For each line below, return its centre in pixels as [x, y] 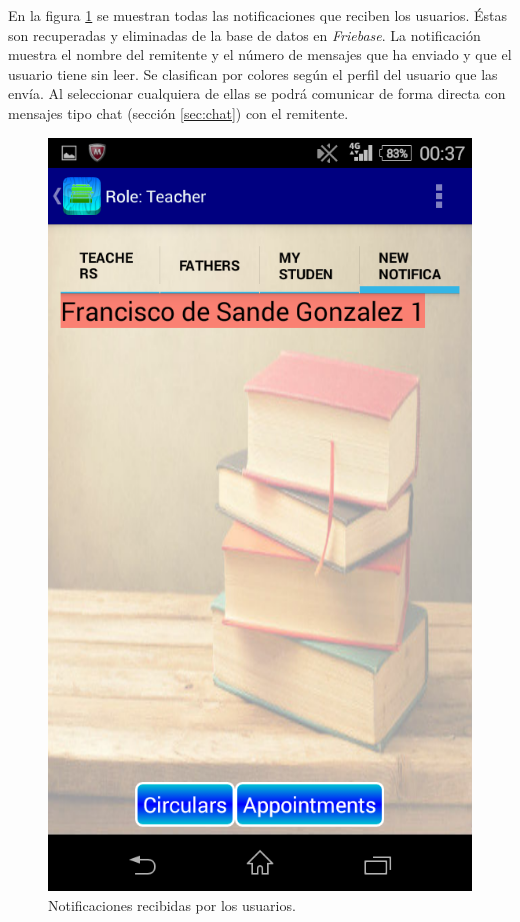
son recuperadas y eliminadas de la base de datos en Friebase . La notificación [244, 34]
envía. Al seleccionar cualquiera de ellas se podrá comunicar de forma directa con [257, 93]
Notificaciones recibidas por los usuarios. [172, 904]
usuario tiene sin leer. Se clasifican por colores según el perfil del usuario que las [253, 73]
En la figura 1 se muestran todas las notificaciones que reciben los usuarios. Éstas [258, 15]
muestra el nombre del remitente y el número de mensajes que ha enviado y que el [260, 54]
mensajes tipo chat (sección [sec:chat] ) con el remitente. [178, 112]
